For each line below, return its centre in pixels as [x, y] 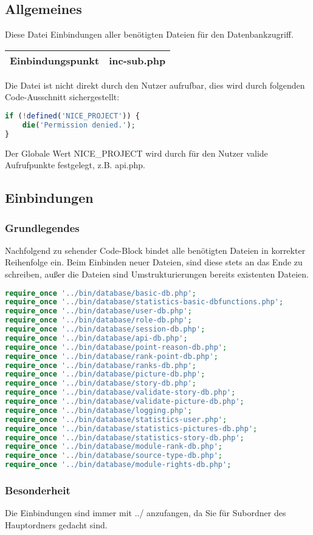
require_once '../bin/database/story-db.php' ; [101, 383]
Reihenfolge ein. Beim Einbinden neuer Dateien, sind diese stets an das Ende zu [154, 262]
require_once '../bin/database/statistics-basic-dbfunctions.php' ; [144, 302]
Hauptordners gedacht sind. [56, 524]
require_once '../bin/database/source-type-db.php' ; [114, 456]
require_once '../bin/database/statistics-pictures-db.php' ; [131, 428]
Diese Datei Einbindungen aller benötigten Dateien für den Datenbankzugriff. [149, 34]
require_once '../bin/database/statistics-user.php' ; [116, 419]
